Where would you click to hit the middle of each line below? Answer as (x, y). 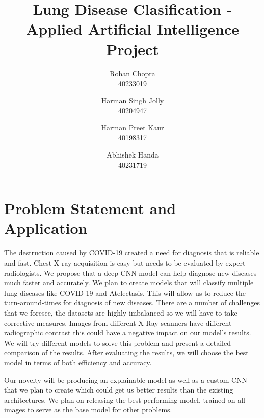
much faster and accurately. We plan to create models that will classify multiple (129, 283)
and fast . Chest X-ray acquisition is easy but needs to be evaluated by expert (125, 262)
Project (133, 49)
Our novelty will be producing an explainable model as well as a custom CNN (126, 380)
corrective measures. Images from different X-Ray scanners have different (118, 322)
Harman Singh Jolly (133, 100)
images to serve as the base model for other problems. (88, 410)
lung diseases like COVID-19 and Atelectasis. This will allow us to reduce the (125, 292)
